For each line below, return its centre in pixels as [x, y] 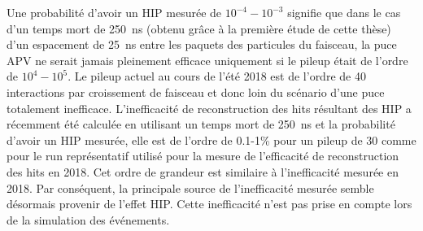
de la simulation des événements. [88, 219]
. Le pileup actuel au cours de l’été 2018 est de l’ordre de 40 [217, 76]
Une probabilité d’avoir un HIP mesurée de [114, 12]
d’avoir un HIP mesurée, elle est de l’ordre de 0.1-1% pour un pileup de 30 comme [211, 139]
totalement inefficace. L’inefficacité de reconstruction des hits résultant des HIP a [209, 108]
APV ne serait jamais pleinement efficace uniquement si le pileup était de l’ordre [207, 60]
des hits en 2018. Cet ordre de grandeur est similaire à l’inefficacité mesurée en [203, 171]
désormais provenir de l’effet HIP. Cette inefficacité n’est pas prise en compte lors [209, 204]
